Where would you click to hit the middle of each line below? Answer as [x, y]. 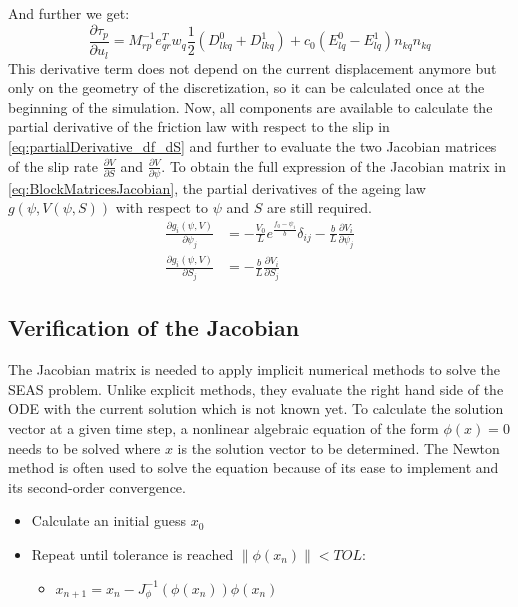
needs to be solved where [84, 447]
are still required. [319, 207]
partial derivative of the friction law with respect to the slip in [199, 126]
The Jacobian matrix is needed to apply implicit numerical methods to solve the [254, 369]
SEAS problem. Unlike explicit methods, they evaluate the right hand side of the [256, 388]
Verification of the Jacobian [154, 327]
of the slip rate [53, 165]
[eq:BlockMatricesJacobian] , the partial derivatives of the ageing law [217, 187]
